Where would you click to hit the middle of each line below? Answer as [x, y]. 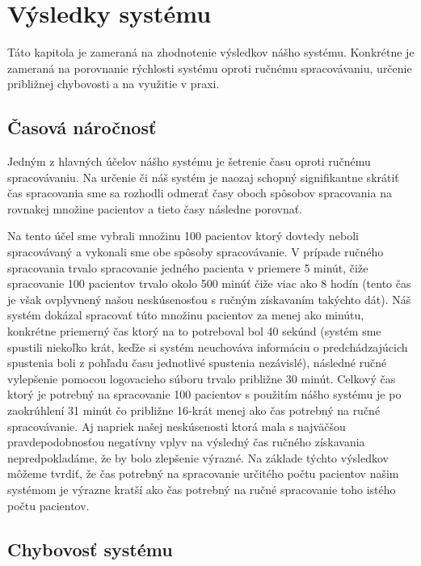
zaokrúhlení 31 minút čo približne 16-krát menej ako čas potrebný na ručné [194, 410]
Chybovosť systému [90, 549]
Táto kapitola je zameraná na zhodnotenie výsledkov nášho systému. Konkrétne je [211, 52]
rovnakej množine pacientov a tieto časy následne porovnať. [155, 208]
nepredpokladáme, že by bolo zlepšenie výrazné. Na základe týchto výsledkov [198, 457]
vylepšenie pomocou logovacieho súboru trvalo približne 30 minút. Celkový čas [202, 378]
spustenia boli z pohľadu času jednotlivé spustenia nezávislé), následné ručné [197, 363]
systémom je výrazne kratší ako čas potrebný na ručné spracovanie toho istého [202, 489]
